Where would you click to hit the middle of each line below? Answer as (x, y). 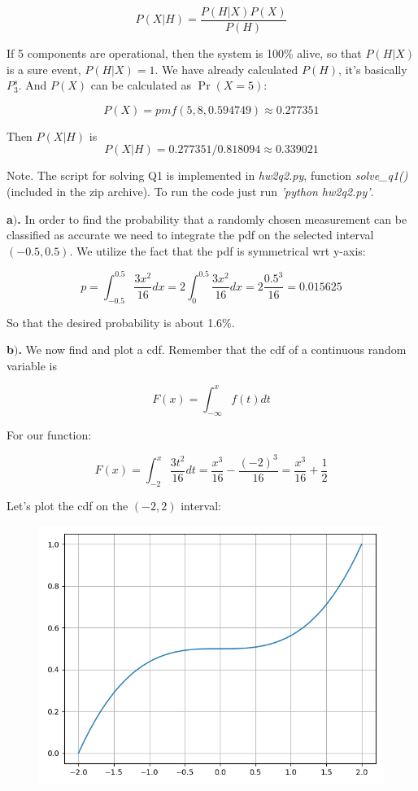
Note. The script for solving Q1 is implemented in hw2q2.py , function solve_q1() (207, 175)
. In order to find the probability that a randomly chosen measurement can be (212, 219)
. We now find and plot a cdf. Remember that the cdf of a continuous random (212, 350)
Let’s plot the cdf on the (67, 506)
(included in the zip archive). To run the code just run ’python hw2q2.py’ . (190, 192)
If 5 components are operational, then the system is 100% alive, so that (184, 53)
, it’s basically (373, 69)
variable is (32, 365)
